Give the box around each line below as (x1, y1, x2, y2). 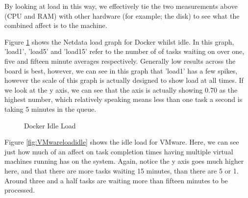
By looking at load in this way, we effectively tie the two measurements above (4, 1, 238, 11)
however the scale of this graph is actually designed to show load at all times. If (4, 75, 244, 85)
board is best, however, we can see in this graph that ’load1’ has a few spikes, (4, 65, 238, 75)
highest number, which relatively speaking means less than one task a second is (4, 94, 243, 104)
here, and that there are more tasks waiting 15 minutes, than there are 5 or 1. (4, 165, 239, 175)
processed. (4, 185, 35, 195)
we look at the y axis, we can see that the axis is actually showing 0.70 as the (4, 84, 238, 95)
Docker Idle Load (24, 120, 76, 130)
